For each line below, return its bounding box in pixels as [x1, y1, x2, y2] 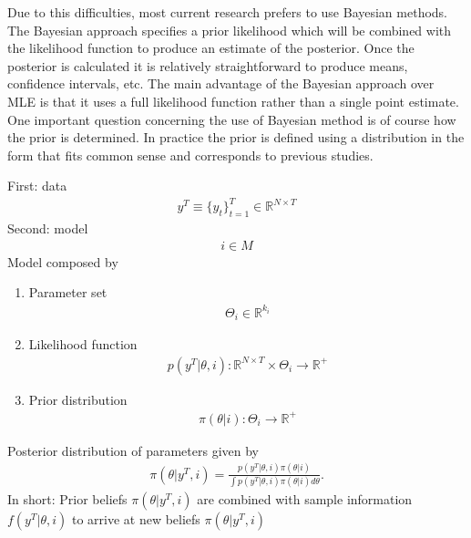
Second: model [7, 219, 88, 238]
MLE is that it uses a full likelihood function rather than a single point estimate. [7, 91, 459, 110]
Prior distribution [28, 389, 128, 409]
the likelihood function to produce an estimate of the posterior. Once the [7, 38, 415, 57]
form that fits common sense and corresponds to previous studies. [7, 145, 374, 164]
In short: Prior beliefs [7, 490, 128, 509]
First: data [7, 176, 67, 195]
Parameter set [28, 283, 108, 302]
